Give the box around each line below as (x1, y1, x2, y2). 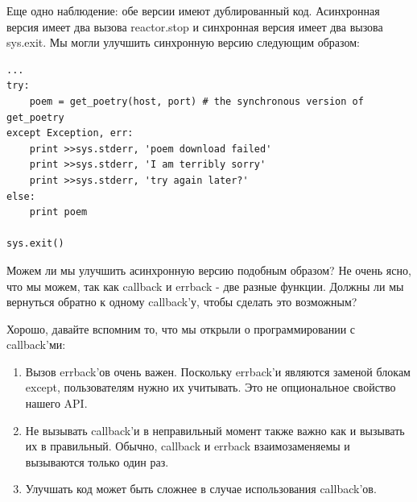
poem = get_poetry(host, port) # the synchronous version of (29, 95, 364, 107)
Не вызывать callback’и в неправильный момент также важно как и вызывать (25, 421, 405, 438)
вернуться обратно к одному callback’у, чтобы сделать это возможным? (6, 293, 357, 310)
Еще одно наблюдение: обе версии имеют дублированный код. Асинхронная (6, 2, 380, 19)
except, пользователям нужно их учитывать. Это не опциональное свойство (25, 379, 396, 396)
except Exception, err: (6, 127, 134, 139)
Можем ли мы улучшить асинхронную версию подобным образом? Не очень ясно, (6, 261, 411, 278)
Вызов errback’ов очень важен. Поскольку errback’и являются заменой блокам (25, 363, 411, 380)
